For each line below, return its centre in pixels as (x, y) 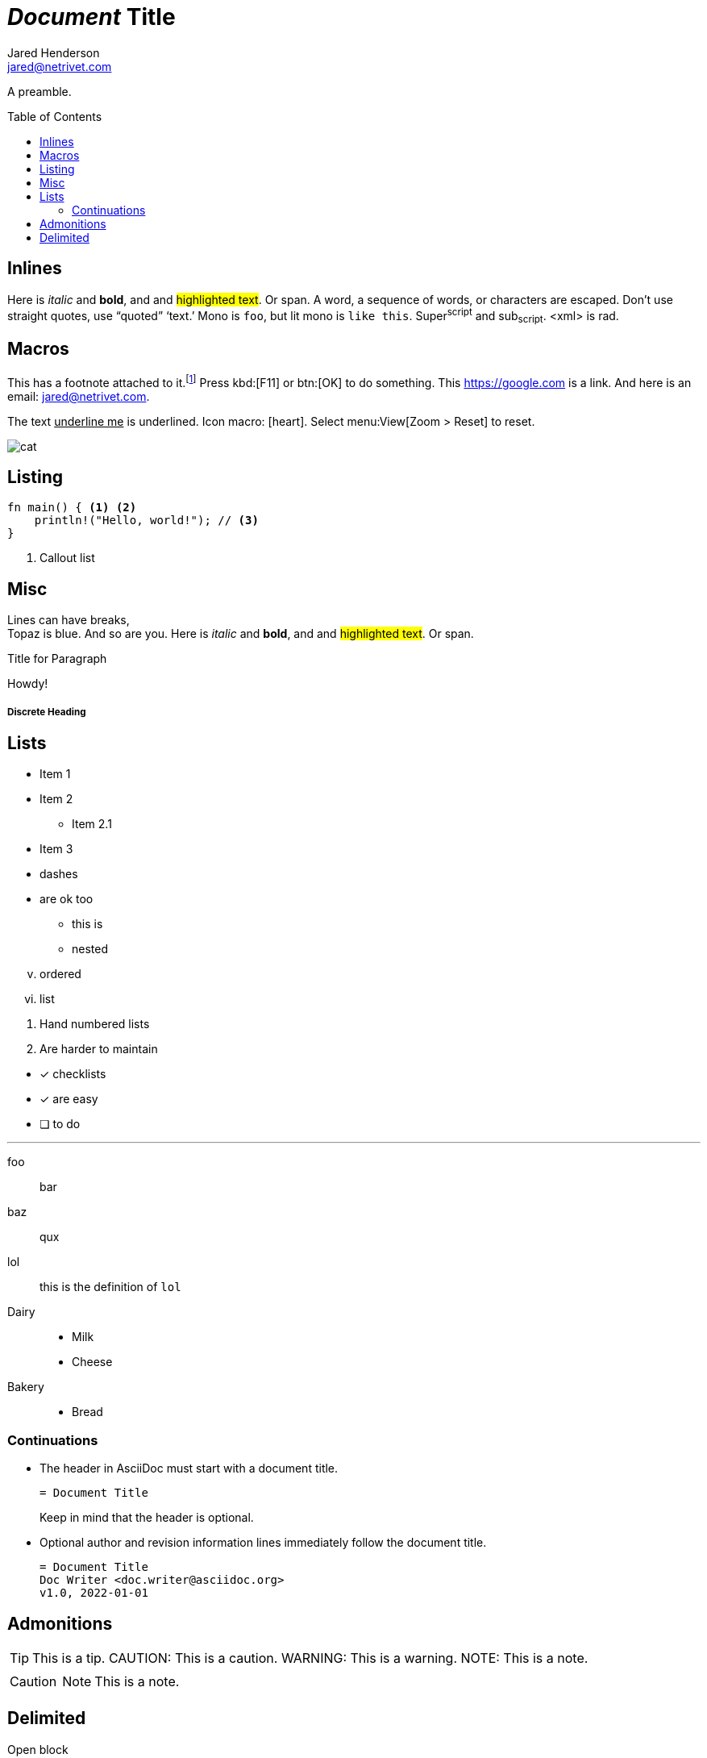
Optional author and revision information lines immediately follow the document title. (263, 1543)
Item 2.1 (92, 824)
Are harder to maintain (99, 1049)
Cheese (92, 1362)
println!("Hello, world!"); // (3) (146, 521)
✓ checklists (73, 1074)
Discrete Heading (47, 712)
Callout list (67, 558)
